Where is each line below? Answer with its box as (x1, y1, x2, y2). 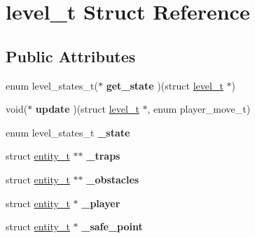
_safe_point (81, 219, 143, 234)
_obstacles (86, 171, 139, 186)
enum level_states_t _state (6, 125, 130, 139)
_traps (86, 148, 120, 163)
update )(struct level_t (35, 101, 139, 116)
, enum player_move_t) (147, 101, 251, 116)
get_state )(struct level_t (106, 78, 223, 92)
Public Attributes (6, 45, 136, 66)
